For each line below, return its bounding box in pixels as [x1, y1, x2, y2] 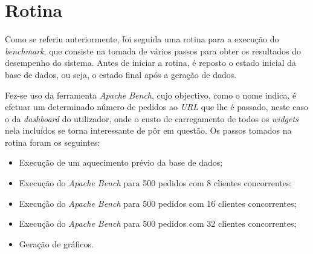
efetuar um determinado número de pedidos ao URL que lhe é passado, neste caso [5, 100, 308, 113]
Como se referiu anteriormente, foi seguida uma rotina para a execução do [5, 33, 279, 45]
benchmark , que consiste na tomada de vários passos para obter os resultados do [5, 44, 302, 57]
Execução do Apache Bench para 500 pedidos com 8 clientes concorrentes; [19, 177, 292, 189]
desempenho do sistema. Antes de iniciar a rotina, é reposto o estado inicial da [5, 56, 296, 69]
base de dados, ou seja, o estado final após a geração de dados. [5, 68, 237, 80]
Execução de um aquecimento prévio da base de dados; [19, 156, 223, 169]
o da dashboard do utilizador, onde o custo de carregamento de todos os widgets [5, 112, 298, 125]
